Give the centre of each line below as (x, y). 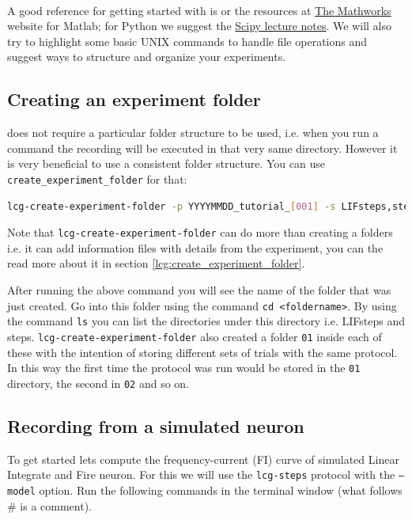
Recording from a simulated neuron (156, 425)
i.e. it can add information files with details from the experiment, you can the (195, 247)
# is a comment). (49, 505)
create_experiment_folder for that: (97, 178)
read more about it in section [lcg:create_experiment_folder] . (156, 263)
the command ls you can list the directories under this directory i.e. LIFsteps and (206, 321)
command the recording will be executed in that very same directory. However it (202, 148)
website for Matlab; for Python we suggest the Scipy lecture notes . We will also (200, 26)
